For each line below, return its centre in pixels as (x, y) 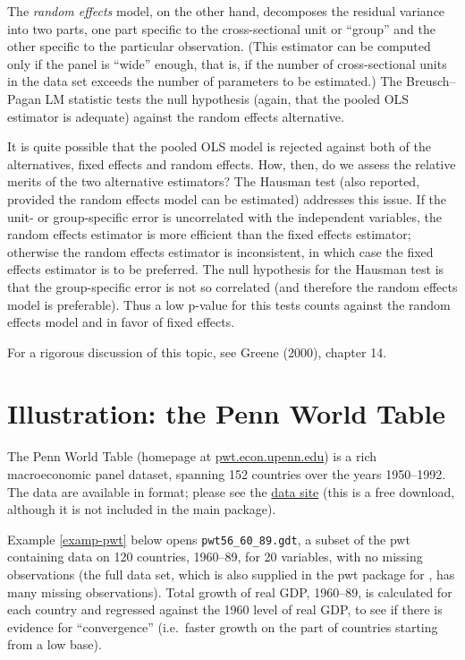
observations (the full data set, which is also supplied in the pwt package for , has (231, 574)
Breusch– (431, 81)
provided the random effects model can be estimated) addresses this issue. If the (227, 198)
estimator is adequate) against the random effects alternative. (176, 116)
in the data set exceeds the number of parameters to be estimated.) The (205, 81)
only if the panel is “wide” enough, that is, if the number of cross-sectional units (227, 63)
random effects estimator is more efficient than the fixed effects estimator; (209, 234)
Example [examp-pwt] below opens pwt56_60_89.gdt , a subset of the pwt (209, 539)
